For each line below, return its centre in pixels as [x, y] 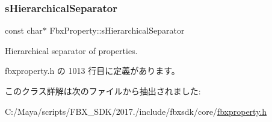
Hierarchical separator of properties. [71, 50]
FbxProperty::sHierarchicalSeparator [117, 30]
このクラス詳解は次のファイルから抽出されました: [103, 91]
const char [24, 30]
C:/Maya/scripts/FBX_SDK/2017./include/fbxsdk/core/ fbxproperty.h [136, 111]
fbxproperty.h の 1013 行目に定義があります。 [92, 71]
